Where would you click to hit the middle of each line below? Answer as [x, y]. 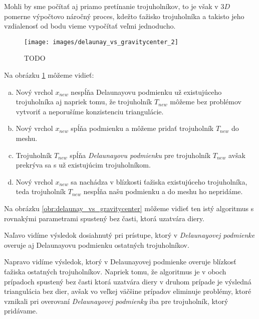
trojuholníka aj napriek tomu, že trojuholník [84, 102]
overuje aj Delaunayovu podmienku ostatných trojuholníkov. [97, 245]
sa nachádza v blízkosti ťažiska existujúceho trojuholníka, [159, 181]
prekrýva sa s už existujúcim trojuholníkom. [83, 165]
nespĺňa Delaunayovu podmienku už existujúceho [146, 92]
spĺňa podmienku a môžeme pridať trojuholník [142, 128]
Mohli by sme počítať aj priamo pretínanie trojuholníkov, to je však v [111, 6]
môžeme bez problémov [206, 102]
